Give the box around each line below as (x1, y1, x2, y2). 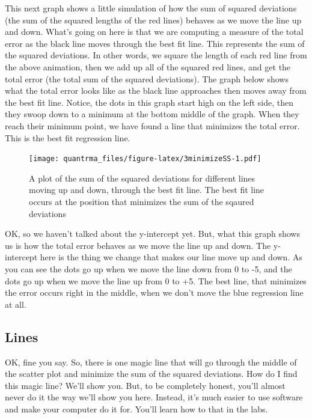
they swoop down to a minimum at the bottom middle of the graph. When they (5, 108, 299, 120)
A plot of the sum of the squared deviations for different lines (29, 171, 255, 184)
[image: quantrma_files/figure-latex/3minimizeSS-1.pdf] (29, 154, 262, 164)
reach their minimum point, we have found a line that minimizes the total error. (5, 119, 300, 132)
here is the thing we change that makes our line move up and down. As (40, 251, 302, 263)
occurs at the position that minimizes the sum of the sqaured (29, 195, 254, 207)
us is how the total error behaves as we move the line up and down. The (5, 239, 271, 251)
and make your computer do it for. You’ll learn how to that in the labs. (5, 402, 268, 415)
